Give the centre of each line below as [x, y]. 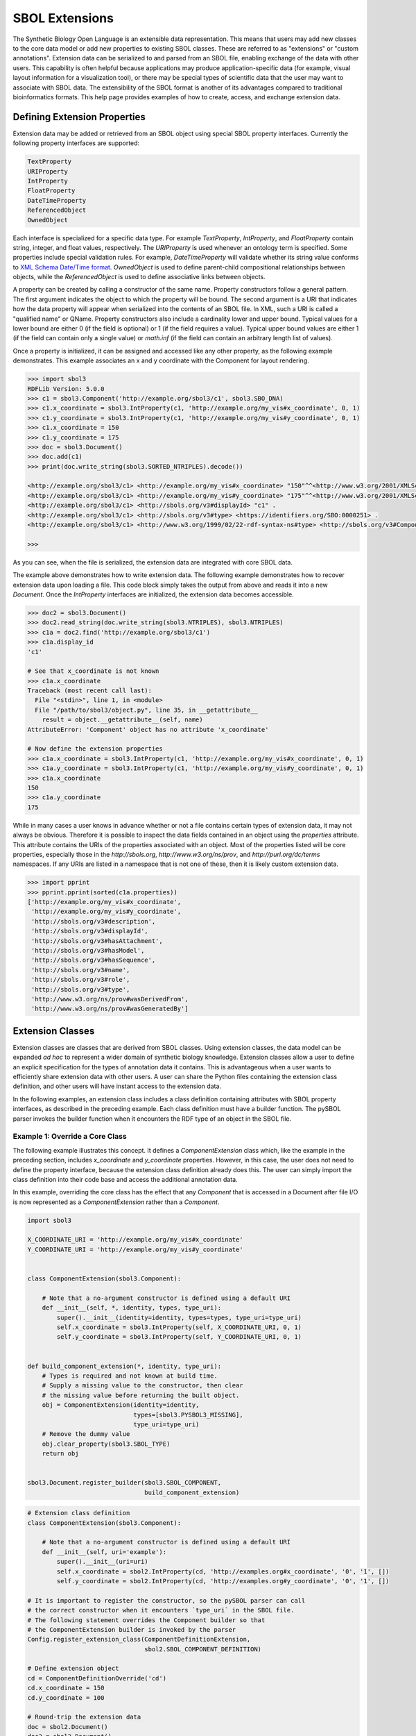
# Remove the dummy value [86, 1434]
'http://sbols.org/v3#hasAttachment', [97, 941]
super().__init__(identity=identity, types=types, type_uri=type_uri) [179, 1317]
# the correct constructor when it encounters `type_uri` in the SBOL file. [161, 1610]
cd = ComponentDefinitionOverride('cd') [97, 1678]
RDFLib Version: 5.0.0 [66, 389]
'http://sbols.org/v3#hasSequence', [94, 960]
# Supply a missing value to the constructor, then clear [142, 1386]
